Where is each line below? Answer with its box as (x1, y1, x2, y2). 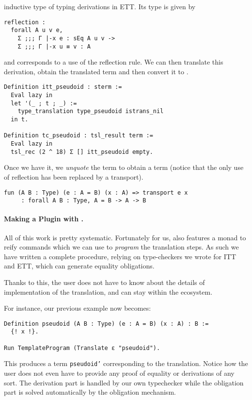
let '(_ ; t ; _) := (11, 100, 77, 107)
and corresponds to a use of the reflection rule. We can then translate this (4, 57, 223, 67)
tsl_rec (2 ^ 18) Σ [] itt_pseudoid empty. (11, 148, 153, 155)
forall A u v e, (11, 27, 63, 34)
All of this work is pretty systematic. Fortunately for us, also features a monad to (4, 232, 246, 242)
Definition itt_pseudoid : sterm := (4, 83, 122, 91)
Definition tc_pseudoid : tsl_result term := (4, 132, 153, 139)
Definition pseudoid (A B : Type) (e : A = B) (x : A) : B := (4, 320, 209, 327)
